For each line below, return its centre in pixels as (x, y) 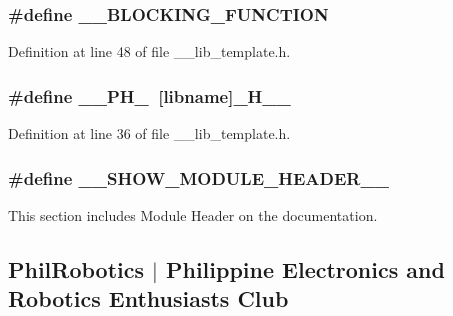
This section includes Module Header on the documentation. (193, 214)
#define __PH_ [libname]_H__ (149, 95)
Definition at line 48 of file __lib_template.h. (149, 51)
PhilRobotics (76, 268)
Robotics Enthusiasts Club (148, 298)
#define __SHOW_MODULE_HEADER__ (198, 177)
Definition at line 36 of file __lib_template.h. (149, 133)
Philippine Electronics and (305, 268)
